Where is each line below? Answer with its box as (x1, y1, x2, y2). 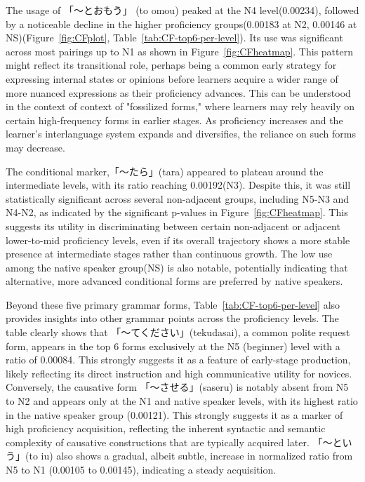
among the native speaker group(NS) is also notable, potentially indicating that (6, 260, 348, 274)
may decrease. (6, 140, 65, 154)
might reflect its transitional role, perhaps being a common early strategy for (6, 58, 337, 72)
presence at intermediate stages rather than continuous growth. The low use (6, 246, 333, 261)
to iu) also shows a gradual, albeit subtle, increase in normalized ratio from (29, 448, 353, 463)
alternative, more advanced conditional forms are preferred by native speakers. (6, 274, 343, 288)
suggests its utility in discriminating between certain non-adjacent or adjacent (6, 218, 340, 233)
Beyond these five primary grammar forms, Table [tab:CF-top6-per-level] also (6, 297, 340, 312)
